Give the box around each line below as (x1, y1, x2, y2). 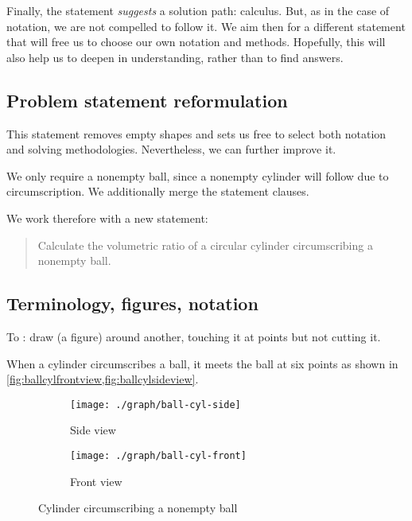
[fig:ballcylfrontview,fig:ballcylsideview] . (6, 371, 199, 387)
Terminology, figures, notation (6, 291, 258, 316)
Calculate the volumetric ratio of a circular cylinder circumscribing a (37, 236, 373, 253)
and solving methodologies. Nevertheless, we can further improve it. (6, 141, 336, 157)
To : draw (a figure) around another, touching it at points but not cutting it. (6, 328, 381, 344)
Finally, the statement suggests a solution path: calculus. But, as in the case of (6, 2, 390, 18)
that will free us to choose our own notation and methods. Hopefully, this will (6, 33, 386, 50)
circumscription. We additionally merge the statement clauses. (6, 183, 309, 200)
